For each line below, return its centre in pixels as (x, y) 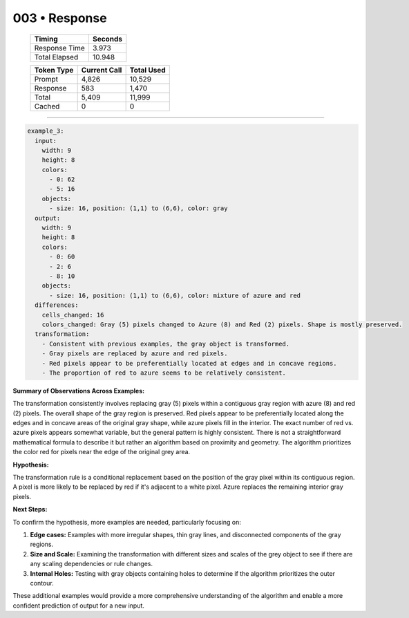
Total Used (148, 70)
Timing (46, 39)
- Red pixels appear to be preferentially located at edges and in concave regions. (190, 363)
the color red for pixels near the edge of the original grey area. (102, 452)
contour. (42, 583)
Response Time (60, 48)
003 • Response (60, 18)
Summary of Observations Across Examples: (79, 391)
